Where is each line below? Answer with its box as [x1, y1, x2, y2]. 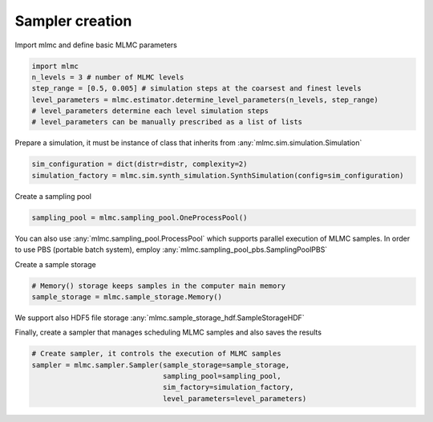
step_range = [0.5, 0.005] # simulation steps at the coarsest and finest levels [31, 84, 362, 93]
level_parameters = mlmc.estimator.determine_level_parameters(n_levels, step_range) [31, 95, 378, 104]
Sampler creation [14, 12, 132, 30]
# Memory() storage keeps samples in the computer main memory [31, 281, 286, 290]
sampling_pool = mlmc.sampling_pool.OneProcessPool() [31, 213, 248, 222]
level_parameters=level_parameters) [162, 394, 307, 403]
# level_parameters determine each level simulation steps [31, 107, 269, 116]
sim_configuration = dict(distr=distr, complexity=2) [31, 160, 248, 168]
